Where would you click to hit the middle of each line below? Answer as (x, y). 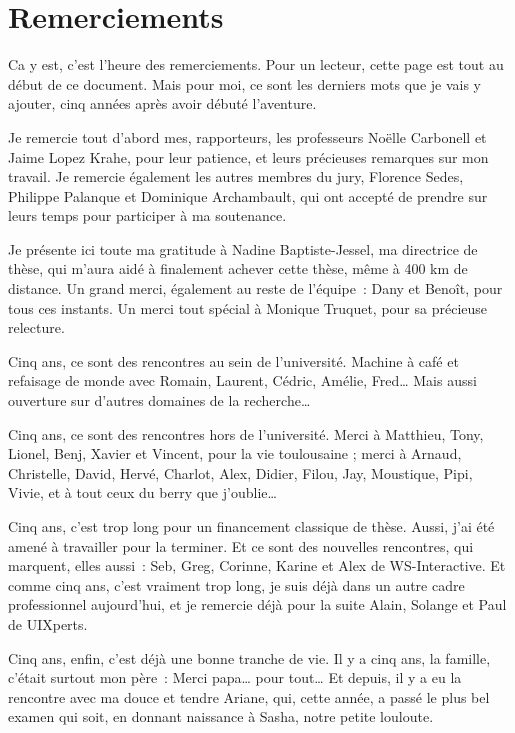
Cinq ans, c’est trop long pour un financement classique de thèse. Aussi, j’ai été (251, 526)
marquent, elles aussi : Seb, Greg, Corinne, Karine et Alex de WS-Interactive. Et (257, 565)
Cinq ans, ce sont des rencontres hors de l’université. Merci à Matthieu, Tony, (246, 433)
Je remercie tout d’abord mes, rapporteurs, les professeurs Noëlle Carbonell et (247, 136)
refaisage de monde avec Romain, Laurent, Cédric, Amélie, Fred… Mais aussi (242, 380)
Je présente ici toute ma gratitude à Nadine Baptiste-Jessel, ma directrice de (243, 248)
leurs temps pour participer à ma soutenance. (147, 215)
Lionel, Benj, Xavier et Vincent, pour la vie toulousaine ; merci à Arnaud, (235, 453)
